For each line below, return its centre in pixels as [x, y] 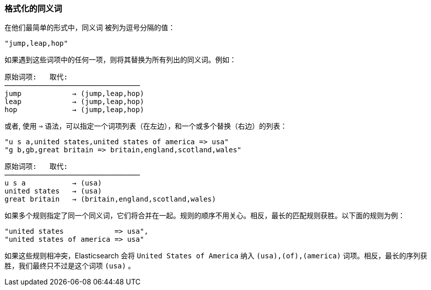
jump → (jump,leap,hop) [75, 94]
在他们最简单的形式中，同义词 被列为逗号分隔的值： [90, 28]
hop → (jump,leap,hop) [75, 110]
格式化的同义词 [33, 9]
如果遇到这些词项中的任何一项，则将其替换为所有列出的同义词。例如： [120, 60]
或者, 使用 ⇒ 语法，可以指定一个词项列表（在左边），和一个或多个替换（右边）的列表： [146, 126]
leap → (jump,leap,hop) [75, 102]
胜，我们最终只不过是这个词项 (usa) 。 [70, 266]
